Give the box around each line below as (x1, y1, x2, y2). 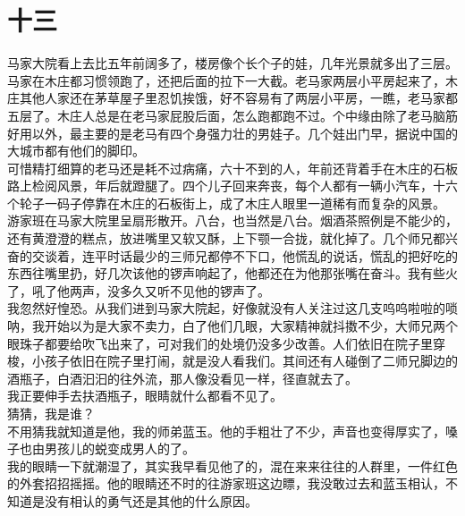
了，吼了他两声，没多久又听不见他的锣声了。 (7, 281, 270, 300)
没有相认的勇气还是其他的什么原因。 (44, 491, 258, 510)
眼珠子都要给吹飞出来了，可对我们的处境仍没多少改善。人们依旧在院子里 (7, 334, 433, 352)
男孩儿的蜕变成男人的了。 (44, 439, 195, 458)
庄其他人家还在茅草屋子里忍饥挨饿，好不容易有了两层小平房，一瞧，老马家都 (7, 89, 458, 107)
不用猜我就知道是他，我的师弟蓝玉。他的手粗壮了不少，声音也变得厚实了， (7, 421, 445, 440)
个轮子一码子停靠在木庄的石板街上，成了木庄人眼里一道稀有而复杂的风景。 (7, 193, 445, 212)
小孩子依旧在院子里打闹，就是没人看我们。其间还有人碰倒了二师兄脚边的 (31, 351, 458, 370)
